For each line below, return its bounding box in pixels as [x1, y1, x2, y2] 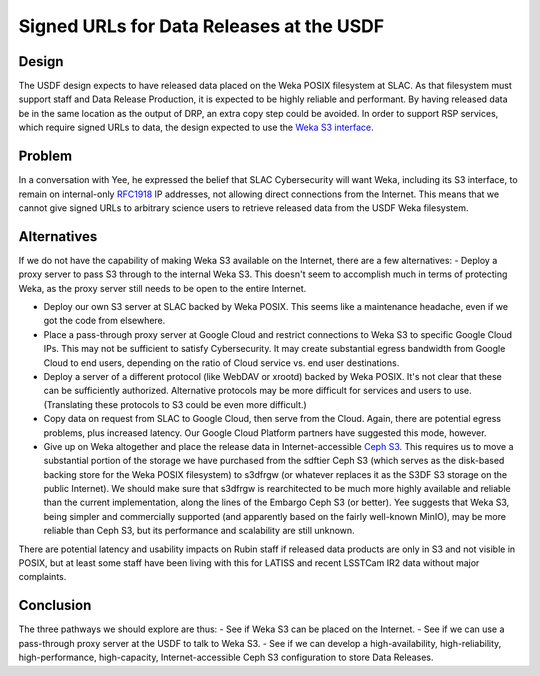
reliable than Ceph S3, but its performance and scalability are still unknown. [43, 525, 355, 537]
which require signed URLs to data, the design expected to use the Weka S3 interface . [18, 121, 374, 134]
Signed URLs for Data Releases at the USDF [18, 15, 385, 37]
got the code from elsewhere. [43, 315, 166, 327]
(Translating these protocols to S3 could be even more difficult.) [43, 398, 307, 410]
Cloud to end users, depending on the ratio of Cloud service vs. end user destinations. [43, 356, 400, 369]
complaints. [18, 571, 67, 583]
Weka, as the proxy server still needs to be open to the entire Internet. [18, 282, 307, 294]
